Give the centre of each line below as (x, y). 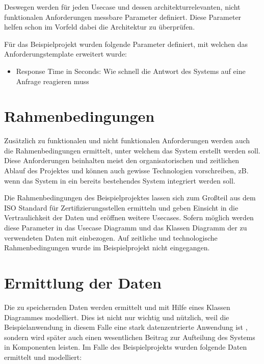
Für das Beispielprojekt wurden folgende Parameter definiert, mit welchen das (126, 44)
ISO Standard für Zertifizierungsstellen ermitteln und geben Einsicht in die (121, 207)
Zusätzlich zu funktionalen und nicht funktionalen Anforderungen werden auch (127, 140)
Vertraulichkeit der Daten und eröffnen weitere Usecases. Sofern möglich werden (129, 217)
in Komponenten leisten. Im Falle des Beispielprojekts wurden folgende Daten (126, 347)
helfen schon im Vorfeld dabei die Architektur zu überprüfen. (100, 27)
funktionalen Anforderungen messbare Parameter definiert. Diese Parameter (123, 17)
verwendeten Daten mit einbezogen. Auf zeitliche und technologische (111, 237)
